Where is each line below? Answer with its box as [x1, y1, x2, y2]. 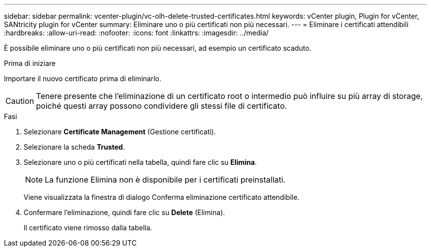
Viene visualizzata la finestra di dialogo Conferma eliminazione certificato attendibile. [24, 193, 300, 201]
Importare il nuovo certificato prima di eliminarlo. [4, 74, 161, 83]
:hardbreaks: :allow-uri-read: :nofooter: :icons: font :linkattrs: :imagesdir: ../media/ [4, 29, 269, 37]
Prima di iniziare [4, 59, 56, 67]
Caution [5, 96, 34, 106]
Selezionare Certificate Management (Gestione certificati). [24, 127, 216, 136]
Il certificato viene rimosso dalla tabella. [24, 223, 153, 232]
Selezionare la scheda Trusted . [24, 143, 125, 151]
